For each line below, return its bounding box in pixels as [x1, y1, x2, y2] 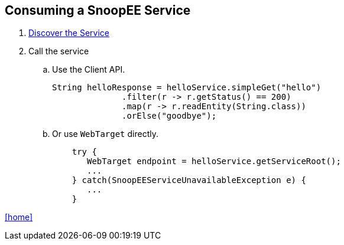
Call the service [28, 46, 89, 57]
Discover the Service [28, 28, 109, 38]
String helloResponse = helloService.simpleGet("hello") [52, 83, 322, 93]
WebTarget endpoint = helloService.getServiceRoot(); [87, 156, 341, 166]
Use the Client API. [52, 64, 125, 75]
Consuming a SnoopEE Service [5, 3, 191, 18]
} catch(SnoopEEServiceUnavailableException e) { [72, 175, 306, 185]
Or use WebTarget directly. [52, 129, 158, 139]
